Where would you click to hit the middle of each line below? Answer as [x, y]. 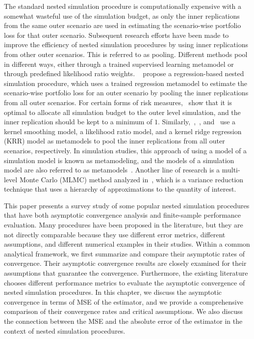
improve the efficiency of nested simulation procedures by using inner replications [126, 44]
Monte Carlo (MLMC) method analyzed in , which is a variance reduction [131, 179]
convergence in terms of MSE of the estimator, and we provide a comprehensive [124, 301]
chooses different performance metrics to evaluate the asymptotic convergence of [125, 282]
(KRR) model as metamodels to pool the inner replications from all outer [114, 141]
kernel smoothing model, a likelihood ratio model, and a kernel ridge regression [123, 131]
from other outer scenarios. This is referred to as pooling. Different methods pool [126, 54]
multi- [231, 170]
